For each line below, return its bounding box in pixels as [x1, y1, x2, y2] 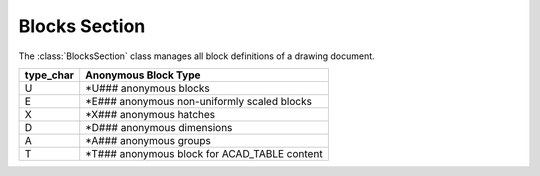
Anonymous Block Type [85, 68, 201, 82]
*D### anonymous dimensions [85, 120, 233, 134]
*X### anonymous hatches [85, 107, 216, 121]
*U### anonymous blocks [85, 81, 210, 95]
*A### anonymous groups [85, 133, 212, 147]
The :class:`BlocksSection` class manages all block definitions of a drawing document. [18, 50, 375, 62]
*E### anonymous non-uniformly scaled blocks [85, 94, 312, 108]
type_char [24, 68, 74, 82]
